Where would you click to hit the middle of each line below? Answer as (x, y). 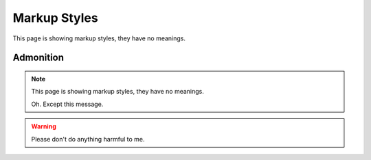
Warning (44, 126)
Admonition (38, 58)
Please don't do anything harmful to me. (88, 139)
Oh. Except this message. (67, 104)
